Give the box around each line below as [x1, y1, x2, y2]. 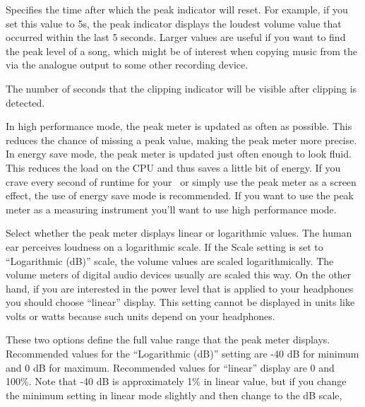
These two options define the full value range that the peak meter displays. [6, 332, 330, 347]
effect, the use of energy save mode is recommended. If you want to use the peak [6, 188, 354, 203]
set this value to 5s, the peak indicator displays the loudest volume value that [6, 16, 342, 30]
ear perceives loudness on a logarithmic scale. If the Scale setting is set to [6, 239, 323, 254]
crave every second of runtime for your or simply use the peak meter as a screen [6, 174, 357, 189]
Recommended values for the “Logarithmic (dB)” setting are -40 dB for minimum [6, 346, 359, 361]
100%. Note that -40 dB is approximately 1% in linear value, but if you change [6, 374, 347, 389]
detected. [6, 95, 45, 110]
